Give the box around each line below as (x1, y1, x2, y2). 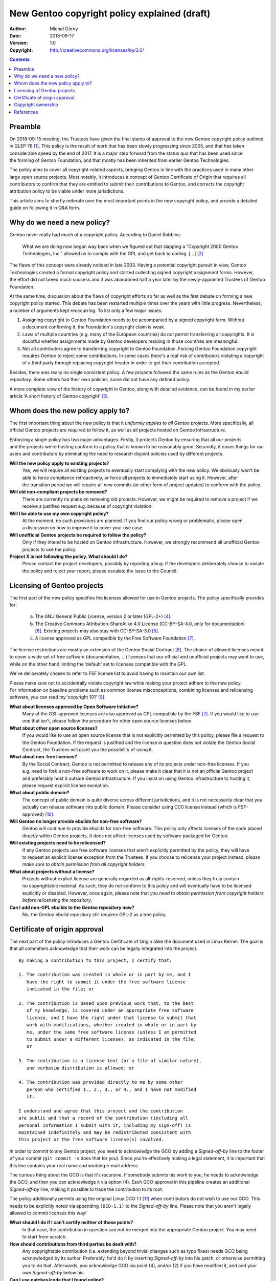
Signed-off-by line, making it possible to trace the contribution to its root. (9, 1186, 164, 1192)
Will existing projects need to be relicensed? (9, 840, 106, 846)
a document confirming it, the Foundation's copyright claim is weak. (22, 324, 166, 330)
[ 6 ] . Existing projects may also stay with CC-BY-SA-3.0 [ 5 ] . (35, 628, 159, 634)
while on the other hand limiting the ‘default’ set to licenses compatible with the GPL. (9, 661, 188, 667)
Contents (9, 56, 30, 63)
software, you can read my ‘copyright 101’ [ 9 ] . (9, 694, 106, 700)
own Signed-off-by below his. (22, 1270, 85, 1276)
